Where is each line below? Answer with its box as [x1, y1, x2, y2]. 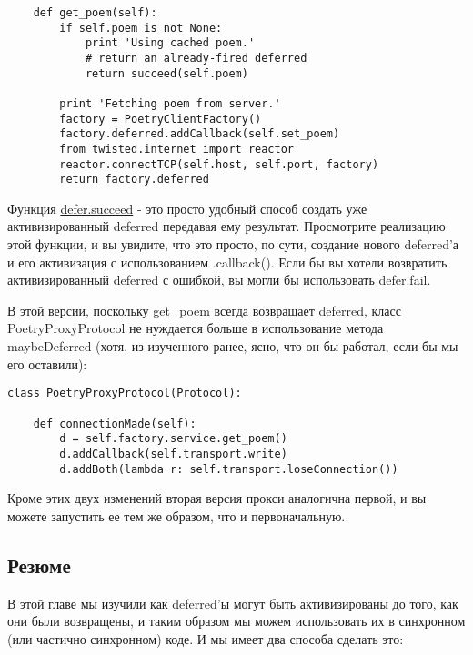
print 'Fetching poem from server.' [59, 96, 281, 110]
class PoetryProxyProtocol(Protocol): [7, 387, 242, 400]
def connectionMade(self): [33, 417, 196, 430]
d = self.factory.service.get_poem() [59, 432, 287, 446]
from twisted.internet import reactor [59, 142, 294, 156]
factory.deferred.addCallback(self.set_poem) [59, 127, 340, 141]
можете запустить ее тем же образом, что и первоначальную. [7, 506, 346, 525]
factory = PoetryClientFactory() [59, 112, 262, 126]
